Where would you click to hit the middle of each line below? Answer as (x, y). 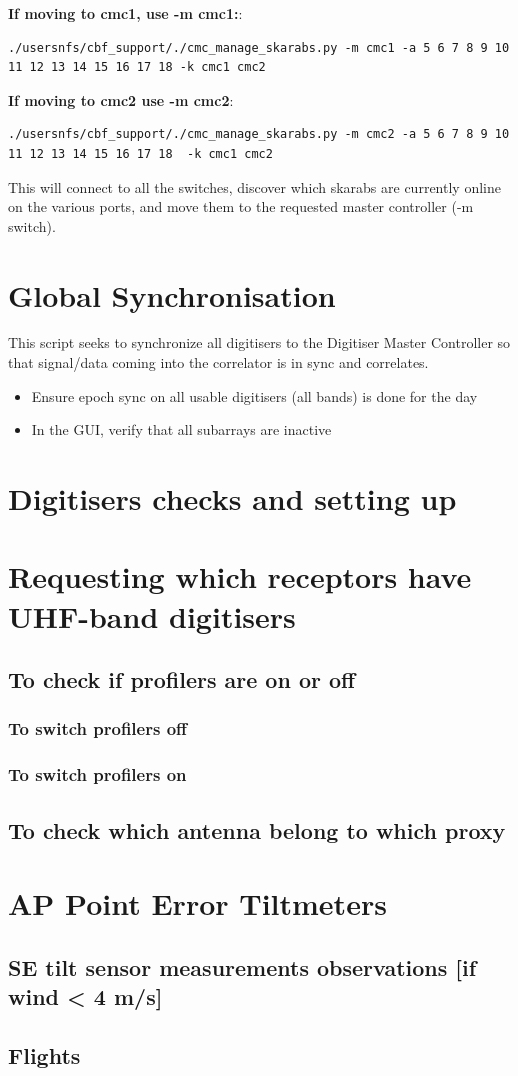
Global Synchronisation (172, 294)
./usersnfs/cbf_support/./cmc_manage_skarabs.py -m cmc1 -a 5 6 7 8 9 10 (259, 47)
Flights (44, 1054)
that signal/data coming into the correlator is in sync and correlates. (218, 362)
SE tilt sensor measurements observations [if (242, 966)
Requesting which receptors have (240, 576)
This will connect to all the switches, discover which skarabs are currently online (254, 186)
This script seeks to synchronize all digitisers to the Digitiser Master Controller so (259, 342)
